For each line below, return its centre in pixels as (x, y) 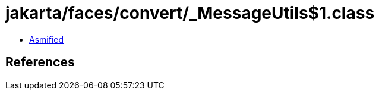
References (40, 62)
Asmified (47, 39)
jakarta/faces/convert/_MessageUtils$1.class (190, 13)
